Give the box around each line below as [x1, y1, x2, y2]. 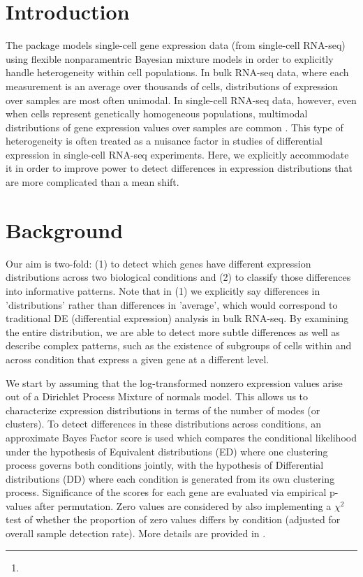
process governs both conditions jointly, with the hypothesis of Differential [6, 458, 324, 472]
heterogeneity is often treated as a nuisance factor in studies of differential [6, 133, 323, 148]
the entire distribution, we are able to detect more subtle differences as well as [6, 324, 340, 339]
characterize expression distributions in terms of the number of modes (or [6, 402, 320, 417]
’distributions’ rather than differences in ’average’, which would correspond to [6, 297, 338, 312]
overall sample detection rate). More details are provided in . [6, 526, 266, 541]
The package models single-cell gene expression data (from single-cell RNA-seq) [6, 38, 346, 52]
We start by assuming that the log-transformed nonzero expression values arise [6, 375, 343, 390]
